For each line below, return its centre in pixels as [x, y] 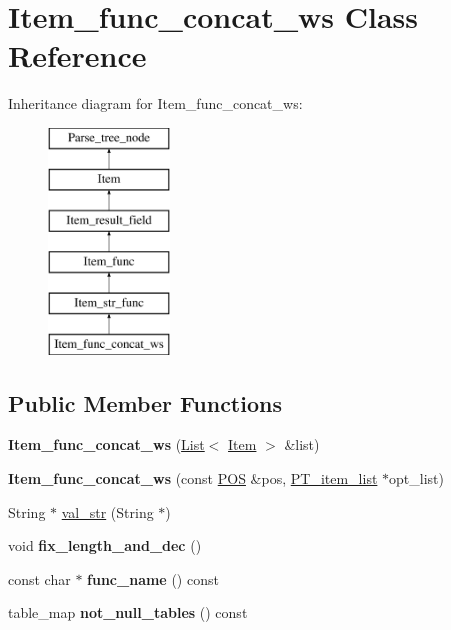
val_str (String [107, 511]
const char [39, 578]
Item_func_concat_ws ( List [106, 444]
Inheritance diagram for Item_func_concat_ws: [155, 103]
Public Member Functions [145, 402]
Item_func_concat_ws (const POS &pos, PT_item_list [193, 478]
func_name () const [153, 578]
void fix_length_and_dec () [105, 545]
